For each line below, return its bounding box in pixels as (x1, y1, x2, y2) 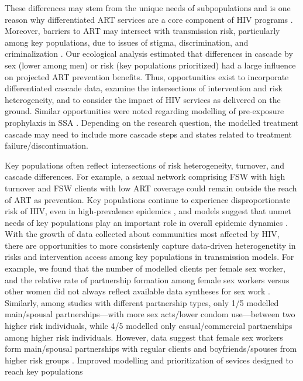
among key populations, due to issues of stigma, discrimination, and (5, 36, 249, 48)
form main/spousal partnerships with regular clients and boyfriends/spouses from (5, 342, 297, 355)
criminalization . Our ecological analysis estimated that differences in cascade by (5, 47, 293, 60)
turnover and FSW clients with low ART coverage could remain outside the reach (5, 181, 297, 194)
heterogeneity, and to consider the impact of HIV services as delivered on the (5, 93, 281, 105)
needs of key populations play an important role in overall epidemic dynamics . (5, 216, 288, 228)
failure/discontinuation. (5, 139, 88, 152)
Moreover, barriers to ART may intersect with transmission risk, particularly (5, 25, 280, 37)
